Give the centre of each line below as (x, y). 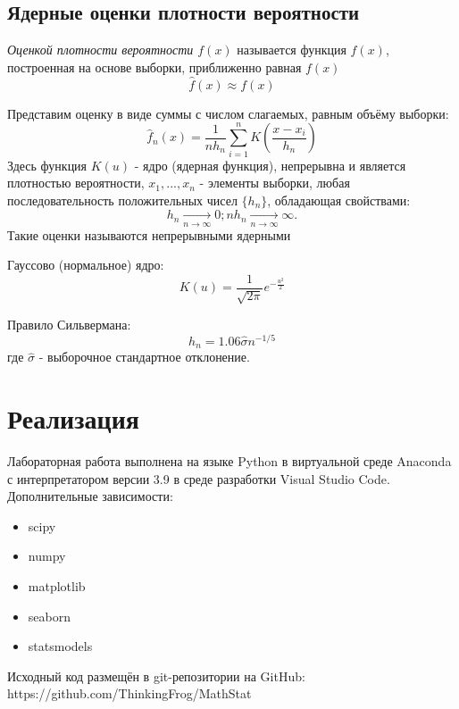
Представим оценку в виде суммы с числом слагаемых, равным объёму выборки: (228, 113)
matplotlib (57, 585)
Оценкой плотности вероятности (100, 50)
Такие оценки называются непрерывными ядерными (149, 234)
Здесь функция (47, 165)
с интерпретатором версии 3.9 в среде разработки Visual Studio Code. (199, 478)
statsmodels (60, 646)
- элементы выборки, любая (275, 183)
